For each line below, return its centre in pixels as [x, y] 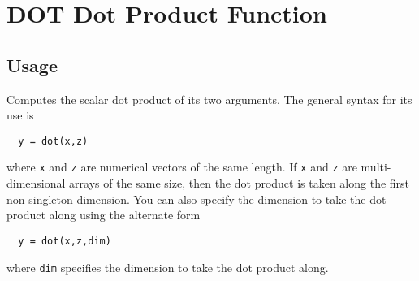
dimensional [36, 183]
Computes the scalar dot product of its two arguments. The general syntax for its [209, 99]
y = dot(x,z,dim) [65, 241]
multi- [376, 167]
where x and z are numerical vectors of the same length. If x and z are [182, 167]
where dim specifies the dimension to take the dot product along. [168, 267]
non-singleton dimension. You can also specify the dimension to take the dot [197, 199]
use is [20, 115]
